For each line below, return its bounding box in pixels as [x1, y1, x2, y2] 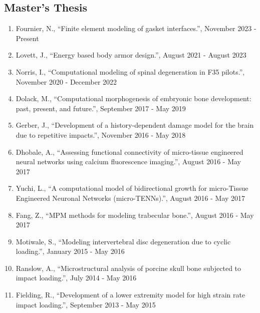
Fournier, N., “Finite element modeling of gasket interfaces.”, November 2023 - [16, 23, 256, 34]
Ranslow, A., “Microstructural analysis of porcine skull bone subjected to [16, 262, 241, 273]
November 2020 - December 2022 [16, 76, 117, 87]
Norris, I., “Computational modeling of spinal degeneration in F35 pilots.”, [16, 66, 245, 77]
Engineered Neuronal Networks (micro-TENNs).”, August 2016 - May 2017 [16, 192, 245, 203]
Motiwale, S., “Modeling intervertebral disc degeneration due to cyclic [16, 236, 231, 246]
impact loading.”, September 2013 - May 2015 [16, 299, 156, 309]
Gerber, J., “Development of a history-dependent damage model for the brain [16, 120, 254, 130]
